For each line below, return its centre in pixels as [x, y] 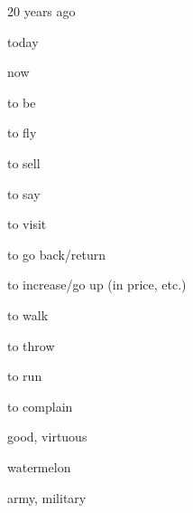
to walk [28, 314]
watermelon [39, 466]
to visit [27, 224]
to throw [31, 345]
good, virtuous [47, 437]
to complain [40, 406]
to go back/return [56, 254]
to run [25, 376]
